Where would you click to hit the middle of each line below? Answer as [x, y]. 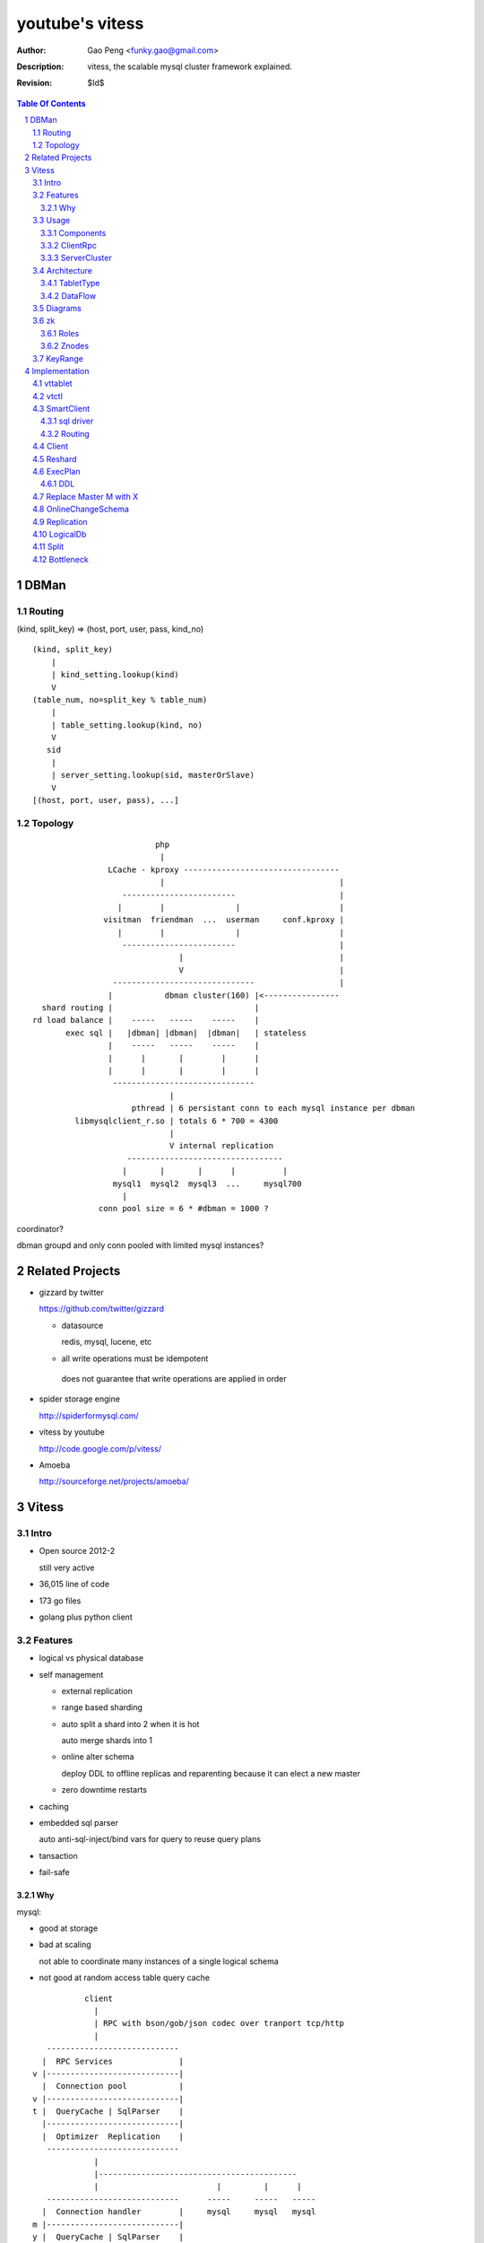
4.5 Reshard [55, 458]
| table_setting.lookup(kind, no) [127, 725]
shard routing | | [151, 1008]
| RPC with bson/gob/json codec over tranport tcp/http [219, 2024]
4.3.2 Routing [65, 433]
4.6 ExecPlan [56, 472]
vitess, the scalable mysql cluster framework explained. [190, 66]
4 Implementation [57, 371]
